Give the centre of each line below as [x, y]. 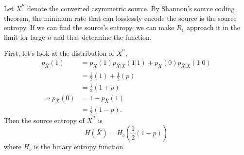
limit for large [25, 37]
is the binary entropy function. [79, 147]
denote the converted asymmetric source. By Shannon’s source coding [131, 8]
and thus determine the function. [103, 37]
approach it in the [213, 27]
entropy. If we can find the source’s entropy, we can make [89, 27]
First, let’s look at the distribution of [59, 53]
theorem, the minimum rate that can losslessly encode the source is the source [120, 18]
